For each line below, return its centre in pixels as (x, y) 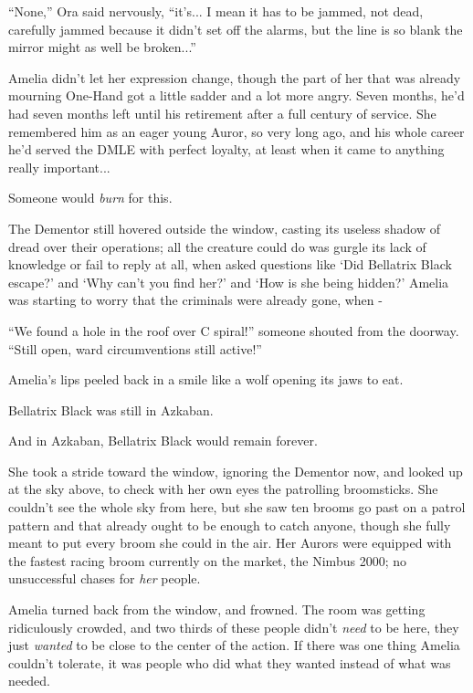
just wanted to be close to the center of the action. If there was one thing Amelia (234, 645)
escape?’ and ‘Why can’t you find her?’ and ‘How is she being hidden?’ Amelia (229, 282)
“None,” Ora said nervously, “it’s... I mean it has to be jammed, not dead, (216, 11)
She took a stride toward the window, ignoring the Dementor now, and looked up (236, 471)
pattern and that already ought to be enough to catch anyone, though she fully (230, 525)
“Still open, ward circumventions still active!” (135, 348)
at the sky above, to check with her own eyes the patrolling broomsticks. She (223, 489)
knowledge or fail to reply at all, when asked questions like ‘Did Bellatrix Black (230, 264)
